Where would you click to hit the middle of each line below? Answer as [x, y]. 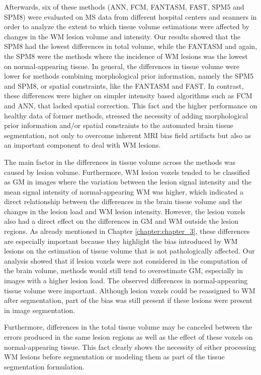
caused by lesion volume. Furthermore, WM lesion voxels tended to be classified [127, 172]
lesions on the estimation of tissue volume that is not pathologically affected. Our [129, 251]
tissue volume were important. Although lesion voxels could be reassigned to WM [130, 290]
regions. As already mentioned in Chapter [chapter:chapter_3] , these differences [127, 231]
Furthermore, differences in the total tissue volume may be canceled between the [128, 327]
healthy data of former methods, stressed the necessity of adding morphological [126, 115]
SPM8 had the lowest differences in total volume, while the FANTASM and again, [131, 46]
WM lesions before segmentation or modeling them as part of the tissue [114, 357]
